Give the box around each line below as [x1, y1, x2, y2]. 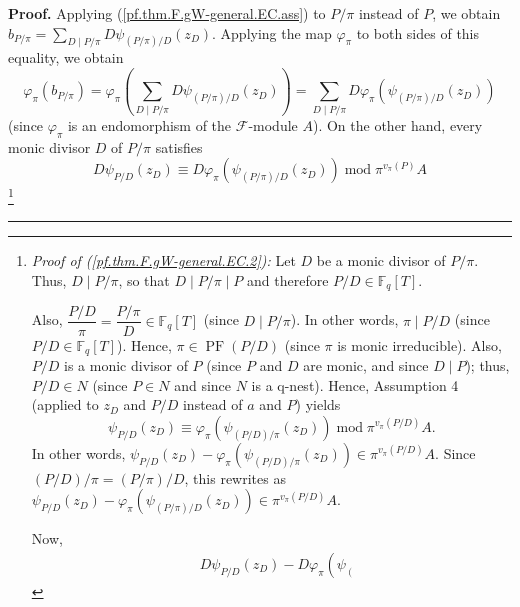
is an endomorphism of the [67, 114, 232, 135]
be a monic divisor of [316, 250, 446, 271]
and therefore [247, 270, 329, 290]
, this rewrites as [184, 467, 286, 488]
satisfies [155, 136, 203, 157]
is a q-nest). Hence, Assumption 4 [251, 374, 459, 395]
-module [248, 114, 298, 135]
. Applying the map [212, 22, 332, 43]
